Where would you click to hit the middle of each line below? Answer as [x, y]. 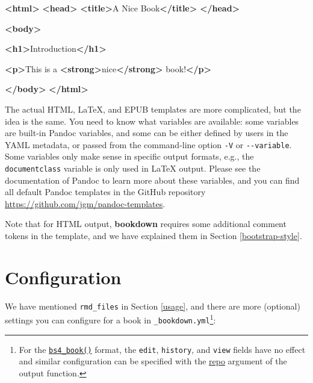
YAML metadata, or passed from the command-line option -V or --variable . [148, 144]
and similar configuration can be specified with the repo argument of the [153, 361]
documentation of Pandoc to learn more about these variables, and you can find [152, 180]
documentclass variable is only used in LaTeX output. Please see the [133, 168]
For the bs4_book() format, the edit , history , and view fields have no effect [162, 349]
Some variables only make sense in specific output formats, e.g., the [129, 156]
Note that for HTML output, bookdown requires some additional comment [146, 224]
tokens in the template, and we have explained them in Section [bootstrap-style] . [153, 236]
